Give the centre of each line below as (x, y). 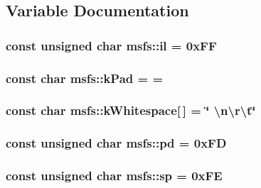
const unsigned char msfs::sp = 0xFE (114, 176)
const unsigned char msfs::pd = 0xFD (116, 143)
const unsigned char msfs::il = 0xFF (111, 45)
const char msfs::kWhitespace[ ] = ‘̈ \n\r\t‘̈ (131, 110)
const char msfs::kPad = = (85, 78)
